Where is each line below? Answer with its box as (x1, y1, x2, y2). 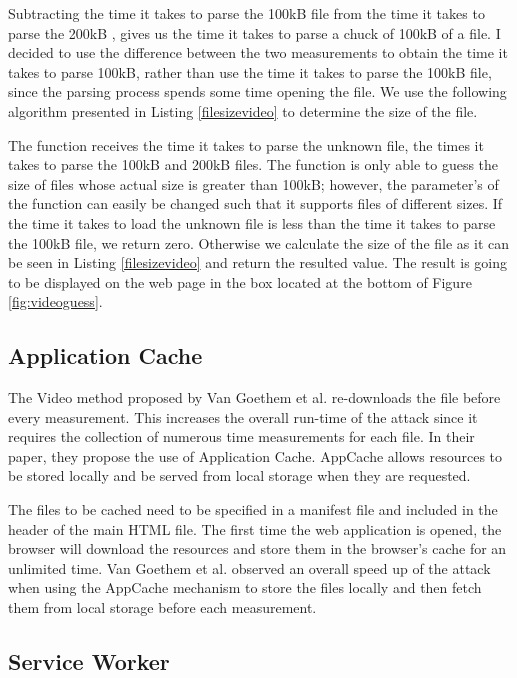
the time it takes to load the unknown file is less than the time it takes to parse (8, 212, 496, 233)
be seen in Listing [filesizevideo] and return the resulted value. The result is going (8, 252, 507, 273)
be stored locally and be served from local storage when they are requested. (8, 465, 471, 486)
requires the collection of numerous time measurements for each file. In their (8, 426, 475, 447)
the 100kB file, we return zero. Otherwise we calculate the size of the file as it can (8, 232, 509, 253)
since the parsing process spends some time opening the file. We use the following (8, 81, 507, 102)
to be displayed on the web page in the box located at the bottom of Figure (8, 271, 472, 292)
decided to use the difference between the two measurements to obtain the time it (8, 42, 508, 63)
